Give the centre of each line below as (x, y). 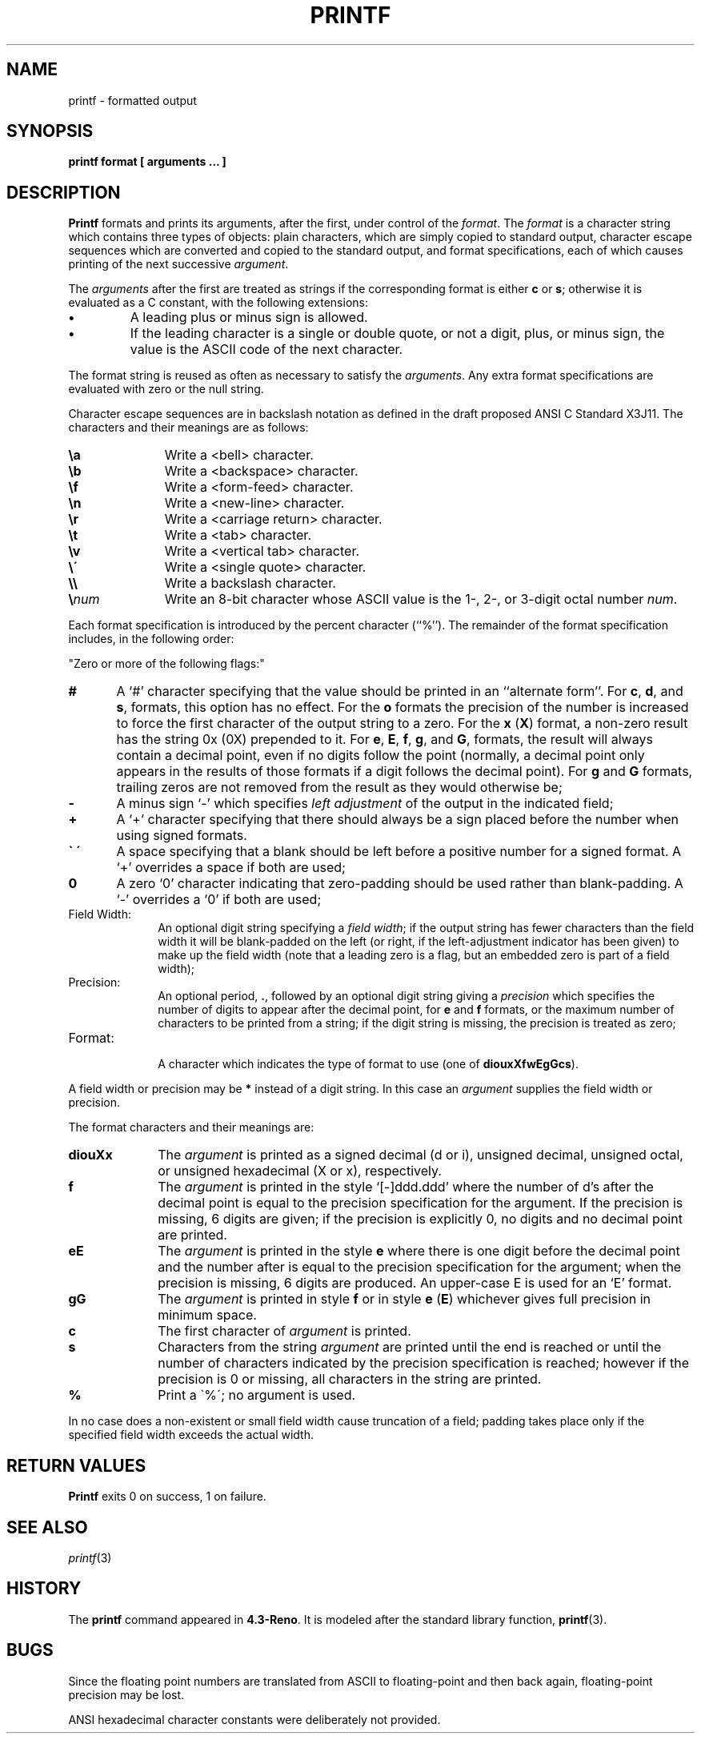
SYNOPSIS (50, 131)
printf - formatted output (132, 100)
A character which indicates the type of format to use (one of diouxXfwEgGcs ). (368, 1064)
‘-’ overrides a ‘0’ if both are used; (219, 900)
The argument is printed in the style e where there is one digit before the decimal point (419, 1251)
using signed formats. (182, 836)
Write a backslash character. (250, 583)
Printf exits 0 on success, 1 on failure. (167, 1497)
